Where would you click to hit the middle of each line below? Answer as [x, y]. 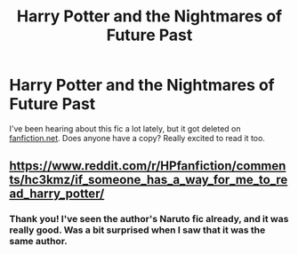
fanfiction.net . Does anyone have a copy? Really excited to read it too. [137, 138]
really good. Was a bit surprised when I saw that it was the [137, 230]
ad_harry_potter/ [57, 194]
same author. [39, 242]
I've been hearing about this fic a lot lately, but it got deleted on [125, 128]
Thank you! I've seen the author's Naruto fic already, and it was [149, 219]
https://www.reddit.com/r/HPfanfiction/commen [148, 166]
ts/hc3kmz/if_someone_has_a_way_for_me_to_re [149, 180]
